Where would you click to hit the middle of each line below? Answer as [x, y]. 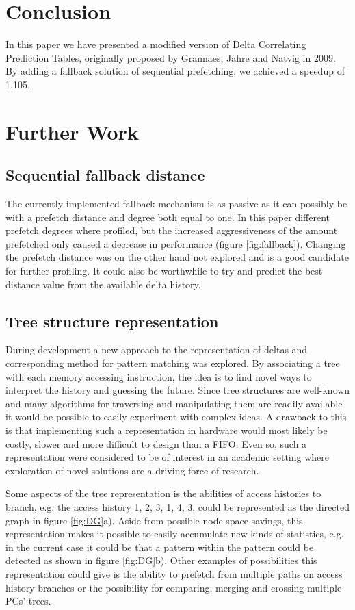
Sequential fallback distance [105, 175]
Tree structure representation [112, 321]
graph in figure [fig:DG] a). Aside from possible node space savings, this [154, 520]
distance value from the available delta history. [103, 284]
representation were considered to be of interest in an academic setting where [167, 457]
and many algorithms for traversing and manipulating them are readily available [174, 403]
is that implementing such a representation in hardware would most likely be [167, 430]
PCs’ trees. [28, 601]
